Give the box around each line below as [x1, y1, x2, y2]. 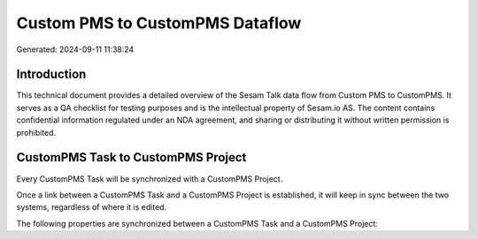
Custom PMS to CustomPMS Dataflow [16, 13, 302, 33]
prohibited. [16, 127, 57, 138]
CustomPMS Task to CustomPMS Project [16, 150, 247, 165]
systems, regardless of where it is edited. [16, 202, 167, 213]
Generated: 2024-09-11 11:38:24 [16, 44, 135, 55]
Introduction [16, 67, 87, 82]
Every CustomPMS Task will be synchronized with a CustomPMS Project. [16, 173, 283, 184]
